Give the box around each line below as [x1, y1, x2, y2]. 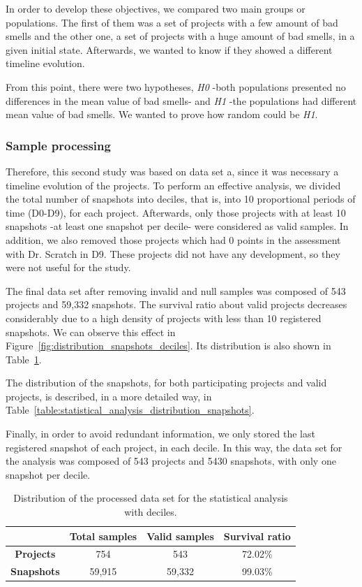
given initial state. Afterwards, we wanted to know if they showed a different [6, 42, 333, 57]
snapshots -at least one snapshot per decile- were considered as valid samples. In [6, 219, 349, 233]
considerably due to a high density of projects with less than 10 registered [6, 310, 322, 325]
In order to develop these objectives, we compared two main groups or [6, 1, 306, 15]
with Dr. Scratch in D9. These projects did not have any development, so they [6, 246, 340, 261]
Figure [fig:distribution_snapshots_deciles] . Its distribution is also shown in [6, 338, 331, 353]
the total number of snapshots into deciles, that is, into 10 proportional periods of [6, 191, 356, 206]
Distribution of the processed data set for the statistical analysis [13, 491, 288, 505]
